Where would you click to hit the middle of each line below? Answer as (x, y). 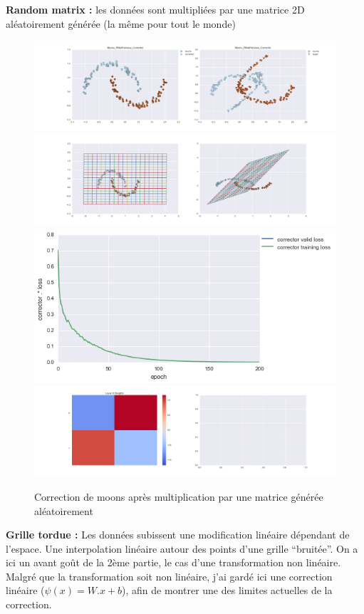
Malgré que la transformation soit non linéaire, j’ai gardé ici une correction (169, 576)
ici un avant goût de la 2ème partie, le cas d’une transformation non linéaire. (173, 562)
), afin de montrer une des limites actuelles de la (227, 590)
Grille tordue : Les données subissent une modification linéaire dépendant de (178, 535)
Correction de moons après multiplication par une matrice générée (179, 496)
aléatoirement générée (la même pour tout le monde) (121, 23)
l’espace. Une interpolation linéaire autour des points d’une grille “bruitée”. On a (182, 548)
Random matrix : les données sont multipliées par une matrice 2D (155, 9)
